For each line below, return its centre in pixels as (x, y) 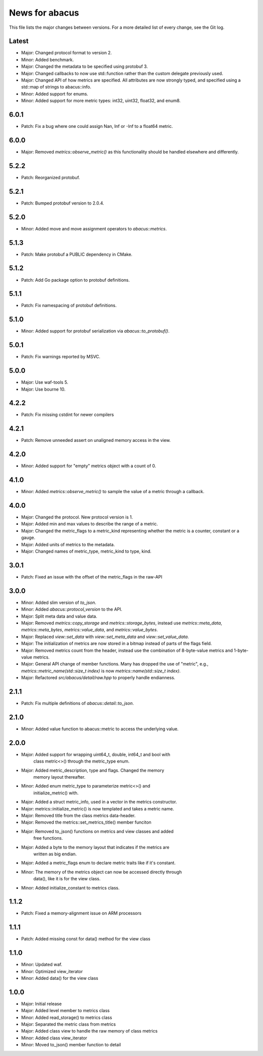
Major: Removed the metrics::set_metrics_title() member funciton (86, 822)
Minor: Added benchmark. (47, 60)
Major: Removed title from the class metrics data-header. (78, 815)
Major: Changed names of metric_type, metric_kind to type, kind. (86, 551)
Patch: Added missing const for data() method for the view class (86, 939)
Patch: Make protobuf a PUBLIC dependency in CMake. (77, 254)
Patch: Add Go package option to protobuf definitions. (75, 280)
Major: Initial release (41, 1004)
